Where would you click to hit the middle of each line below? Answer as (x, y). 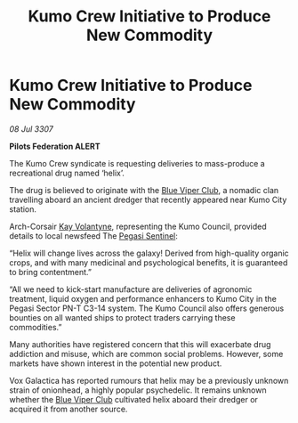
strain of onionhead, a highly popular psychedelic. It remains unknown (138, 390)
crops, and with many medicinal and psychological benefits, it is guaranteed (149, 262)
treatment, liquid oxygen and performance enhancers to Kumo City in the (143, 298)
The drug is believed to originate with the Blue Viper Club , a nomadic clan (144, 190)
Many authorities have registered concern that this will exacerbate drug (140, 344)
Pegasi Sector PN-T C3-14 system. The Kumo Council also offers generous (147, 308)
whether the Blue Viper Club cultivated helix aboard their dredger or (133, 399)
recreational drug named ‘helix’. (67, 173)
